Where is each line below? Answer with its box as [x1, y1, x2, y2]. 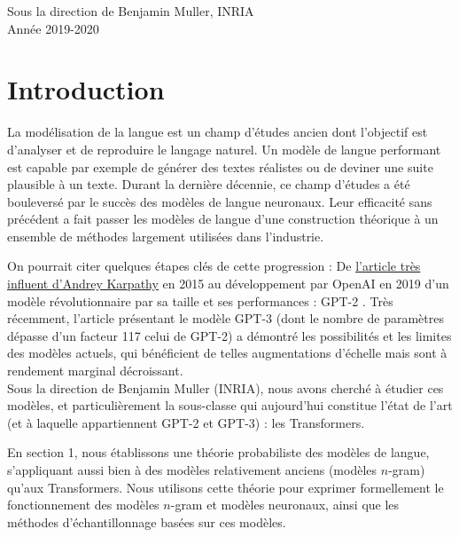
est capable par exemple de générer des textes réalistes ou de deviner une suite [7, 157, 433, 176]
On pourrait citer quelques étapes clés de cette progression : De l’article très [7, 257, 421, 275]
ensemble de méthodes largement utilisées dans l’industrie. [7, 226, 324, 245]
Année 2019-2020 [7, 19, 99, 37]
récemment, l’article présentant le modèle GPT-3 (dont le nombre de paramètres [7, 309, 444, 328]
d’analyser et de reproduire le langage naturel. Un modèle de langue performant [7, 139, 441, 158]
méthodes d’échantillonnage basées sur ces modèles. [7, 512, 286, 531]
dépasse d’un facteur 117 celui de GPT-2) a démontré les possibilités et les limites [7, 326, 452, 344]
